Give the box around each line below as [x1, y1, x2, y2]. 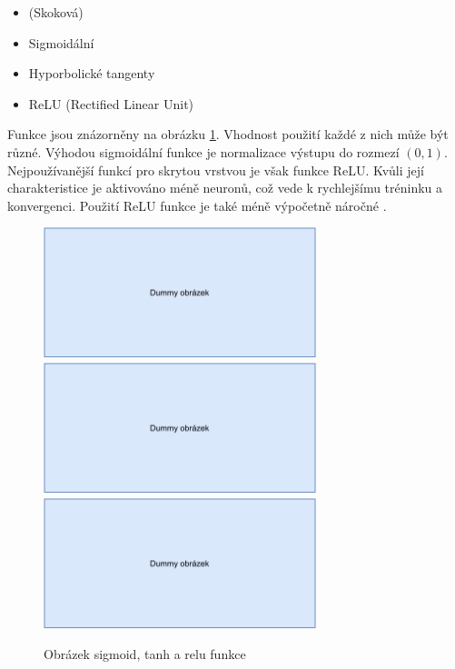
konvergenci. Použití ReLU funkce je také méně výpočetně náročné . [7, 195, 387, 215]
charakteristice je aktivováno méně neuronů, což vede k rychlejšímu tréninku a [7, 178, 443, 197]
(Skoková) [28, 3, 84, 21]
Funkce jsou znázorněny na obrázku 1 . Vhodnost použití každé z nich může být [7, 125, 449, 144]
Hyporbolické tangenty [28, 64, 155, 83]
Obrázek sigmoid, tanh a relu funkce [44, 644, 246, 664]
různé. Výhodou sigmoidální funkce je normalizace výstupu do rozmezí [7, 142, 400, 161]
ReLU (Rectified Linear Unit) [28, 94, 194, 113]
